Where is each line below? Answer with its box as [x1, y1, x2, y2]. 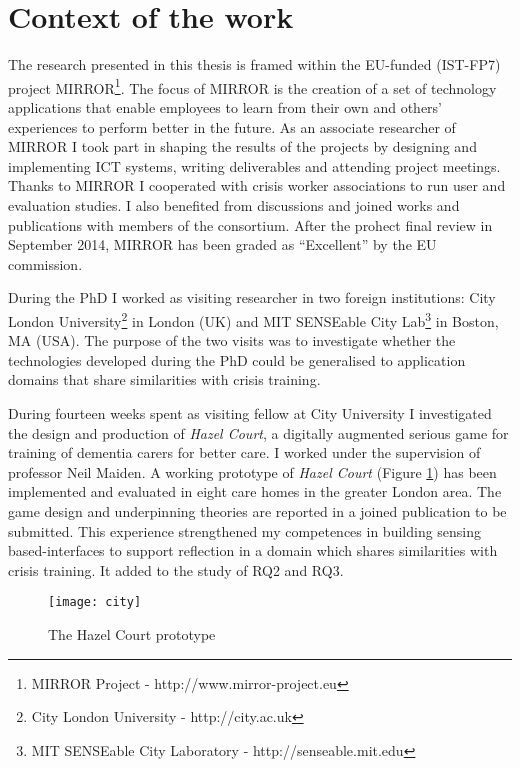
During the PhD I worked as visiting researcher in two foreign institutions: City [8, 287, 496, 308]
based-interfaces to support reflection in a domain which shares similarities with [8, 540, 498, 561]
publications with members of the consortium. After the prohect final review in [8, 214, 493, 235]
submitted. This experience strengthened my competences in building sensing [8, 520, 482, 541]
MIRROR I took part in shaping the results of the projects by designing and [8, 136, 477, 157]
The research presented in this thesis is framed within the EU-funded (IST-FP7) [8, 54, 501, 75]
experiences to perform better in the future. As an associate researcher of [8, 116, 456, 137]
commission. [8, 253, 83, 274]
